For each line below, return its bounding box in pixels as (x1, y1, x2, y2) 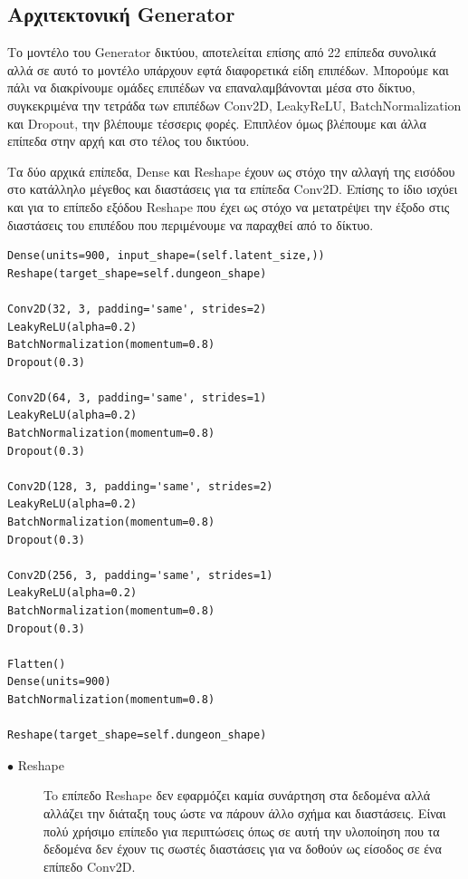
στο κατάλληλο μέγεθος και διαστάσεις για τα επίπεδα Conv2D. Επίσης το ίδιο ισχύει (7, 179, 458, 198)
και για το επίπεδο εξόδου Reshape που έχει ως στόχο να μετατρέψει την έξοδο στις (7, 197, 450, 216)
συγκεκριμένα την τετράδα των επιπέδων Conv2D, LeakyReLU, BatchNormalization (7, 95, 462, 114)
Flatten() (7, 657, 66, 671)
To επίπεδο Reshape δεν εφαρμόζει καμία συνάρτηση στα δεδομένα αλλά (43, 786, 431, 805)
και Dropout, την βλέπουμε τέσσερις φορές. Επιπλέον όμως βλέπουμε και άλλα (7, 113, 426, 132)
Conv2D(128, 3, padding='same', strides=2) (7, 479, 273, 493)
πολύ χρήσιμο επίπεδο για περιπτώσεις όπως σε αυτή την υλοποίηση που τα (43, 821, 440, 840)
